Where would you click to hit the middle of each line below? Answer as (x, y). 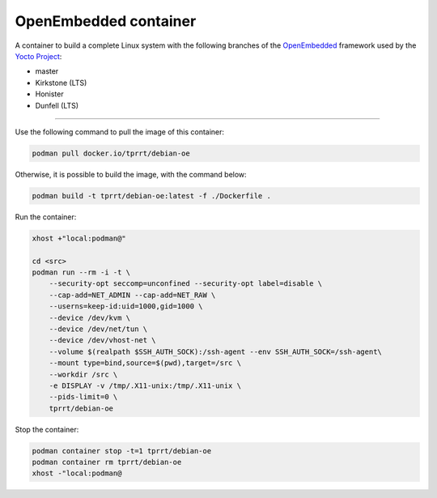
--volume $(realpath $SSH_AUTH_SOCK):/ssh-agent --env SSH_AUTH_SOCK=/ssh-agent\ (215, 351)
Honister (49, 94)
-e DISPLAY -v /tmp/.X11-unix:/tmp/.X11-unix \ (145, 385)
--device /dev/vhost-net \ (103, 341)
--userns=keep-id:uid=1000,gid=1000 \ (126, 306)
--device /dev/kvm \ (90, 317)
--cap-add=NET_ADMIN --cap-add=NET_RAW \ (132, 295)
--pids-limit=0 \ (83, 397)
